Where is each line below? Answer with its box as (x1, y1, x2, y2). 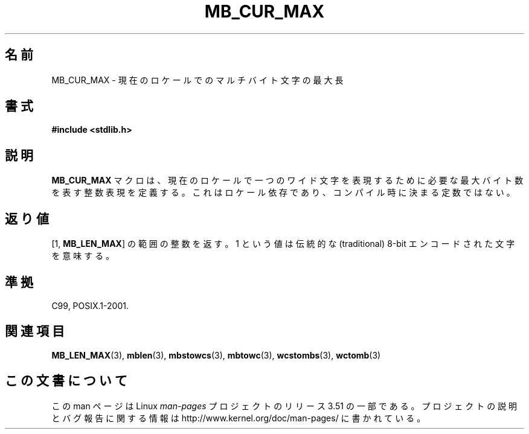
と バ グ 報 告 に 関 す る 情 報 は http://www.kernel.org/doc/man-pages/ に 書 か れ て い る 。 (51, 412, 426, 423)
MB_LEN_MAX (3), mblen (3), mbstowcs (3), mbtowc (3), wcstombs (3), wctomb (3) (51, 349, 381, 360)
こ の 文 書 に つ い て (5, 373, 127, 389)
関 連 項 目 (5, 324, 65, 339)
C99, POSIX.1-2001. (51, 300, 129, 311)
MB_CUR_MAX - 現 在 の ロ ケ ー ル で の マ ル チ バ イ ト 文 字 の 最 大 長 (51, 74, 344, 85)
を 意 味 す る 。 (51, 251, 115, 261)
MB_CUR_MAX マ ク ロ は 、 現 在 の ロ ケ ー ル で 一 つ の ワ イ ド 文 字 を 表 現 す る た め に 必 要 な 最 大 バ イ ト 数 (51, 175, 524, 186)
